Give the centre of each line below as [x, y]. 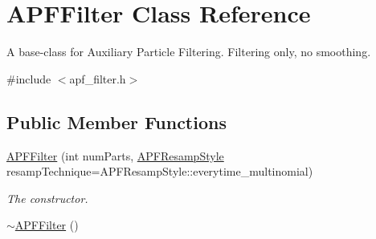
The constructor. [47, 198]
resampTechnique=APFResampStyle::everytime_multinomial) [160, 171]
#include [29, 78]
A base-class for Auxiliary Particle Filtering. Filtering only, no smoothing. [189, 52]
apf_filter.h [98, 78]
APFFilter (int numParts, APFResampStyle [115, 155]
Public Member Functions [116, 122]
